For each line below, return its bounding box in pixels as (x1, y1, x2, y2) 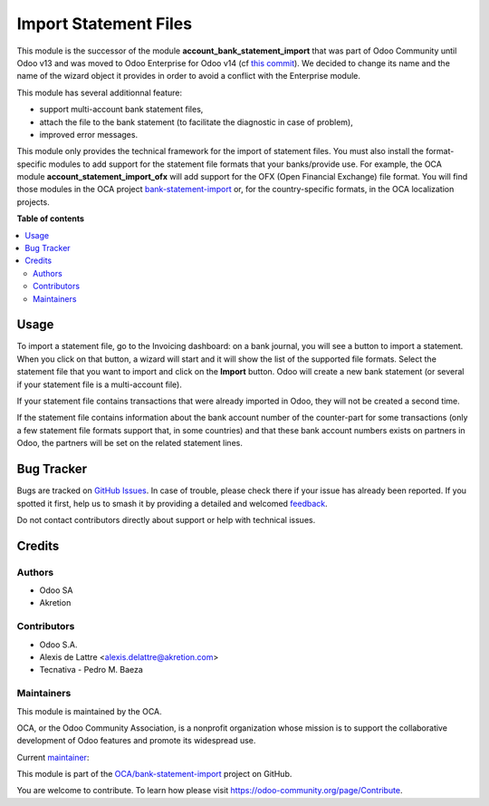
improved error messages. (39, 129, 139, 140)
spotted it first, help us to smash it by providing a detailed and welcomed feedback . (16, 498, 328, 509)
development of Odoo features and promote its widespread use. (16, 735, 256, 746)
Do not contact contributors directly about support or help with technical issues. (16, 514, 316, 525)
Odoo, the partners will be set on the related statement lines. (16, 438, 244, 449)
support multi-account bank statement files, (39, 104, 204, 115)
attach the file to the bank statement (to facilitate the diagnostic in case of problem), (39, 116, 353, 127)
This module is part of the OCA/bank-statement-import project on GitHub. (16, 769, 292, 780)
